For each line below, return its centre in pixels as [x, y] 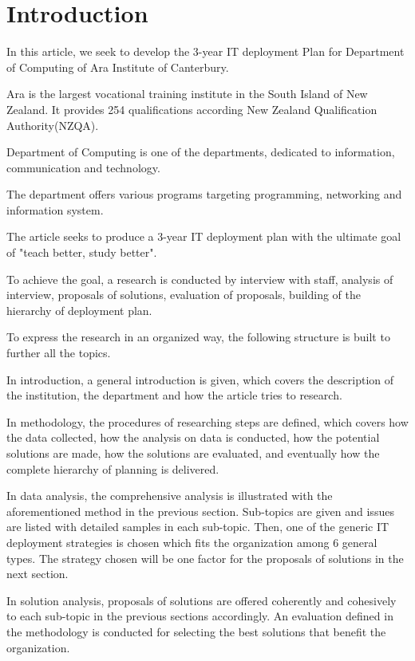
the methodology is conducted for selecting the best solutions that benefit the [196, 631]
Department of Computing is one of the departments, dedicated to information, [201, 152]
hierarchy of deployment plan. [79, 310]
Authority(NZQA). [53, 125]
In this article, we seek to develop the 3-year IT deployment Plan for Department [206, 51]
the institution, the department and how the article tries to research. [174, 395]
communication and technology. [83, 167]
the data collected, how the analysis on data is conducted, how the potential [193, 437]
